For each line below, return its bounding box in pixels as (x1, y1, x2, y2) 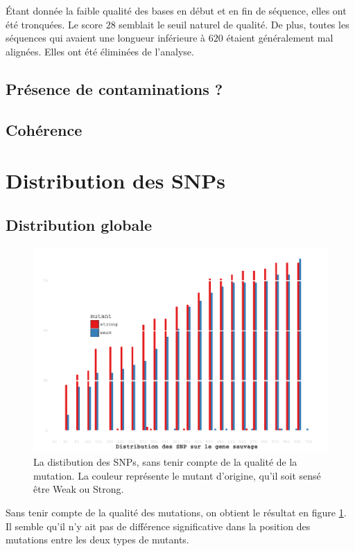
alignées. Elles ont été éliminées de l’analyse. (6, 44, 194, 58)
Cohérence (6, 119, 83, 140)
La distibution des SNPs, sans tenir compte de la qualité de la (33, 455, 297, 469)
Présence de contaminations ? (6, 78, 223, 99)
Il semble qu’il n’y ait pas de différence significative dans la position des (6, 518, 311, 533)
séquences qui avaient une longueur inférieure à (6, 30, 206, 45)
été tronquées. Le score (6, 17, 103, 31)
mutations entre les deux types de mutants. (6, 532, 189, 547)
